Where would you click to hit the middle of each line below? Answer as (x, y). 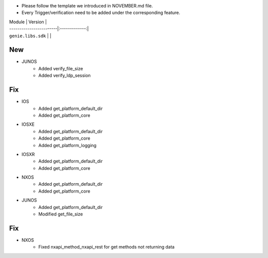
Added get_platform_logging (67, 145)
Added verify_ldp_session (65, 76)
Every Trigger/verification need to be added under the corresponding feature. (101, 13)
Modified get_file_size (61, 214)
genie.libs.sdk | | (30, 36)
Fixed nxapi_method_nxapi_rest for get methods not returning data (106, 247)
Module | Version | (28, 22)
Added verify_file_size (61, 68)
